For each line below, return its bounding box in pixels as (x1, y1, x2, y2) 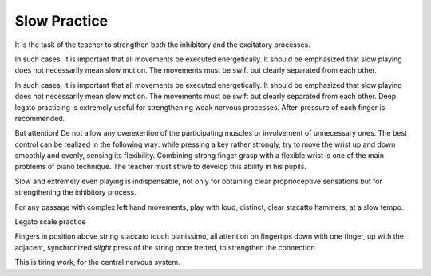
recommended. (14, 113, 65, 123)
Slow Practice (14, 12, 109, 30)
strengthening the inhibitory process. (14, 187, 136, 197)
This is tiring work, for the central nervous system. (14, 258, 180, 267)
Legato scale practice (14, 217, 87, 227)
